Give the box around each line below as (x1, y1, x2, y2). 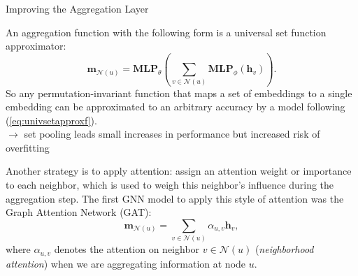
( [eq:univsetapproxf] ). (6, 112, 97, 127)
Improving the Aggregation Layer (6, 1, 149, 15)
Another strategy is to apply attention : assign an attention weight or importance (6, 164, 352, 178)
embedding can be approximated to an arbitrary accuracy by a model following (6, 99, 345, 114)
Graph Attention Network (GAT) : (6, 205, 152, 219)
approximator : (6, 38, 66, 53)
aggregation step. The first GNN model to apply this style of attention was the (6, 191, 344, 205)
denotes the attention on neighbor (54, 242, 200, 256)
